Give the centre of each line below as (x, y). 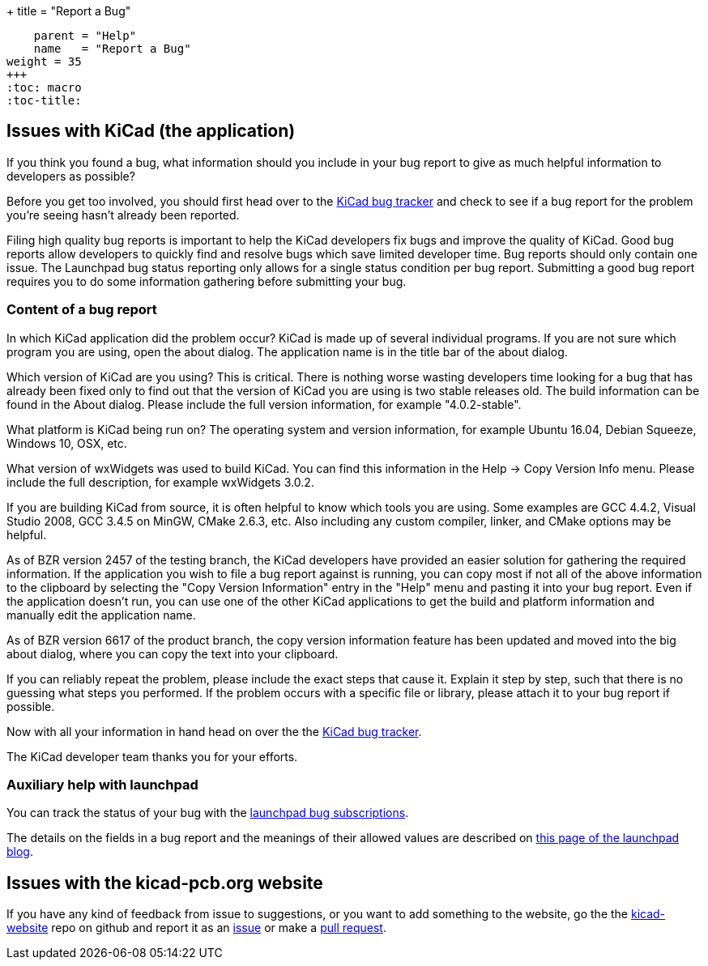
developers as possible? (71, 176)
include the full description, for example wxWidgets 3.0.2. (160, 482)
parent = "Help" (85, 36)
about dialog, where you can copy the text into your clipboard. (173, 653)
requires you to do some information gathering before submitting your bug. (207, 281)
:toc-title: (44, 100)
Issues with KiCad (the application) (151, 131)
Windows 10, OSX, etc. (67, 443)
